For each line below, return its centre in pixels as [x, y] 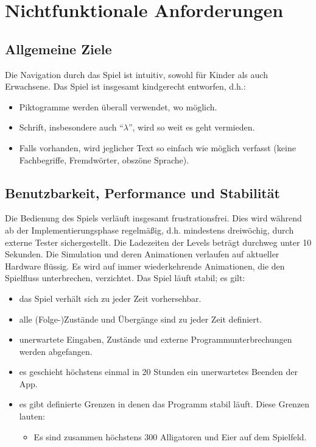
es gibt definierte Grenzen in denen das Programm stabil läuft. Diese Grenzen [164, 404]
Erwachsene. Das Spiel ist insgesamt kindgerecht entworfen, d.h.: [125, 86]
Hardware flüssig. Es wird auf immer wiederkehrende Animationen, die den [145, 266]
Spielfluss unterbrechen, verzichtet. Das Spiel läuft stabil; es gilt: [125, 278]
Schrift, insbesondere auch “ [71, 127]
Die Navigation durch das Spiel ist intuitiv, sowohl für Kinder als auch [136, 74]
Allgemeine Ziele [58, 48]
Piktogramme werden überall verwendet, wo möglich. [118, 106]
